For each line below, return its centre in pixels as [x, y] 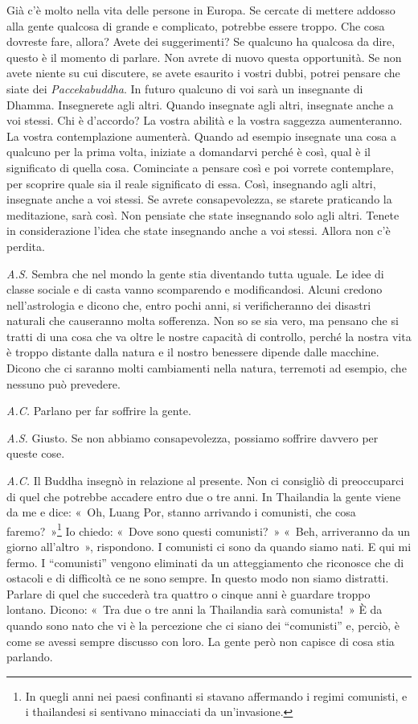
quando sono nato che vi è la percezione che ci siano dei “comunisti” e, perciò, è [203, 625]
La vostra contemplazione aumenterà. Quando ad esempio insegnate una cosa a [202, 136]
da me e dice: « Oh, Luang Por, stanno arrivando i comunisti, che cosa [181, 512]
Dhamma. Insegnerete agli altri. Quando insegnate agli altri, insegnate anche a [200, 104]
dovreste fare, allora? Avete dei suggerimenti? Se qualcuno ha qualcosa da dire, [201, 41]
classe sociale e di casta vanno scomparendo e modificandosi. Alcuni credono [195, 289]
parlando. [30, 657]
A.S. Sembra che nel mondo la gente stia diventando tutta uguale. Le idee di [195, 273]
